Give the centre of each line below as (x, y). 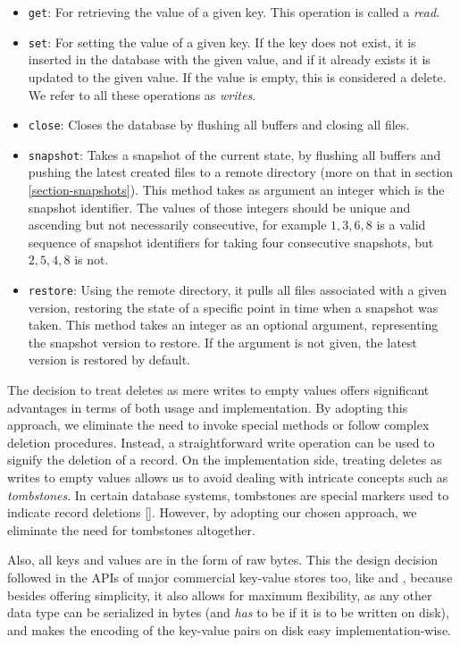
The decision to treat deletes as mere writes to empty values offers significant (218, 390)
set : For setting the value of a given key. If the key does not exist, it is (222, 42)
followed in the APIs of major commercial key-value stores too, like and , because (230, 577)
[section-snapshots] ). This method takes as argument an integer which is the (236, 189)
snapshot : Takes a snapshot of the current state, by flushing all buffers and (234, 154)
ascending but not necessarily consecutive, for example (177, 225)
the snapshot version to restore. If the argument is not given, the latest (222, 342)
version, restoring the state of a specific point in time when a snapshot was (233, 307)
